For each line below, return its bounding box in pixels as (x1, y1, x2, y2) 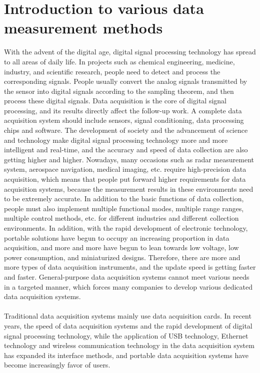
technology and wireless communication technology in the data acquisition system (4, 340, 254, 351)
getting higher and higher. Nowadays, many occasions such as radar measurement (4, 154, 254, 164)
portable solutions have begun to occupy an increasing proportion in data (4, 232, 229, 243)
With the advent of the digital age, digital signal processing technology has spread (4, 46, 256, 57)
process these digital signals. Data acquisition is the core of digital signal (4, 95, 226, 106)
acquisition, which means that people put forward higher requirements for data (4, 174, 246, 184)
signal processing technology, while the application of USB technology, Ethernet (4, 330, 248, 341)
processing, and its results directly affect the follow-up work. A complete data (4, 105, 242, 115)
